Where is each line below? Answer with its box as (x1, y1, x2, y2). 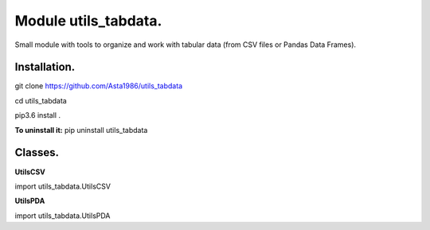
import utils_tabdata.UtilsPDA (14, 211, 111, 220)
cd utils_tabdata (14, 96, 67, 105)
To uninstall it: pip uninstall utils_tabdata (14, 125, 148, 134)
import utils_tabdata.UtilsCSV (14, 181, 111, 191)
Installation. (14, 60, 76, 74)
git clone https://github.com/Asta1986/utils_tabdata (14, 81, 183, 91)
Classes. (14, 146, 60, 159)
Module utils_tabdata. (14, 12, 162, 29)
